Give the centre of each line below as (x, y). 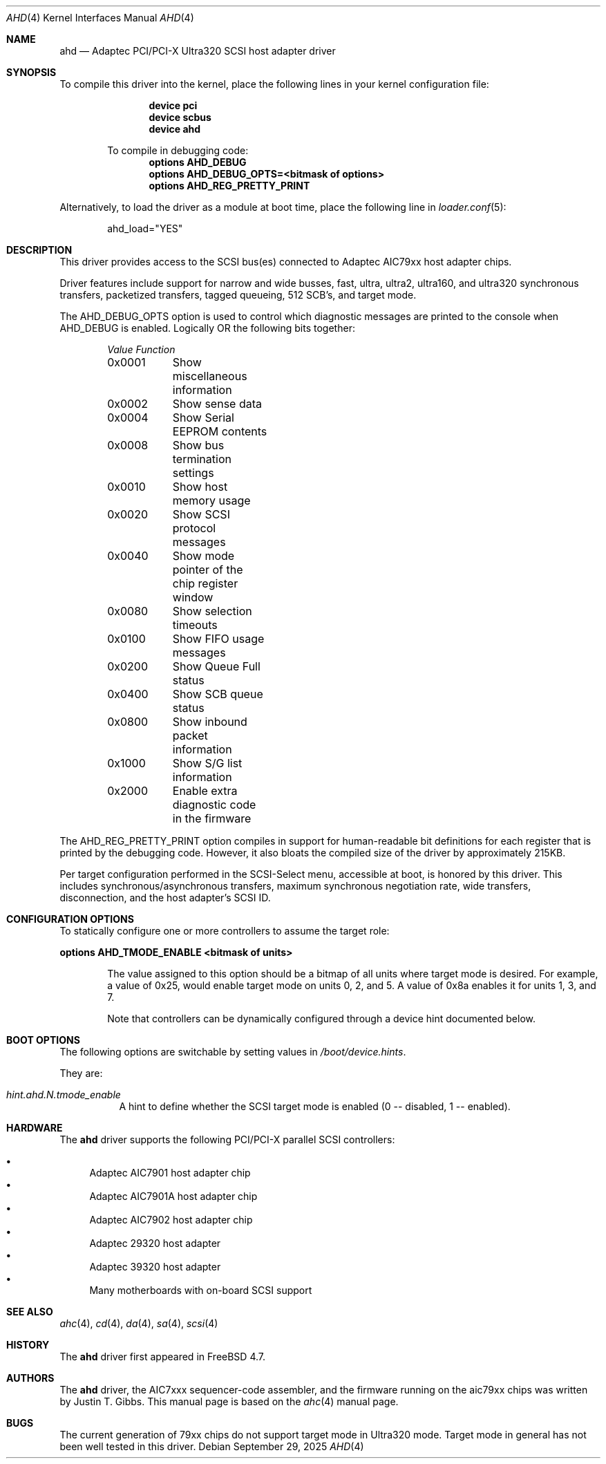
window (193, 597)
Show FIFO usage (218, 639)
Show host (200, 487)
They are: (81, 1073)
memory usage (211, 500)
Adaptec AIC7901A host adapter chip (173, 1196)
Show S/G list (207, 763)
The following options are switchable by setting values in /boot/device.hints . (233, 1052)
